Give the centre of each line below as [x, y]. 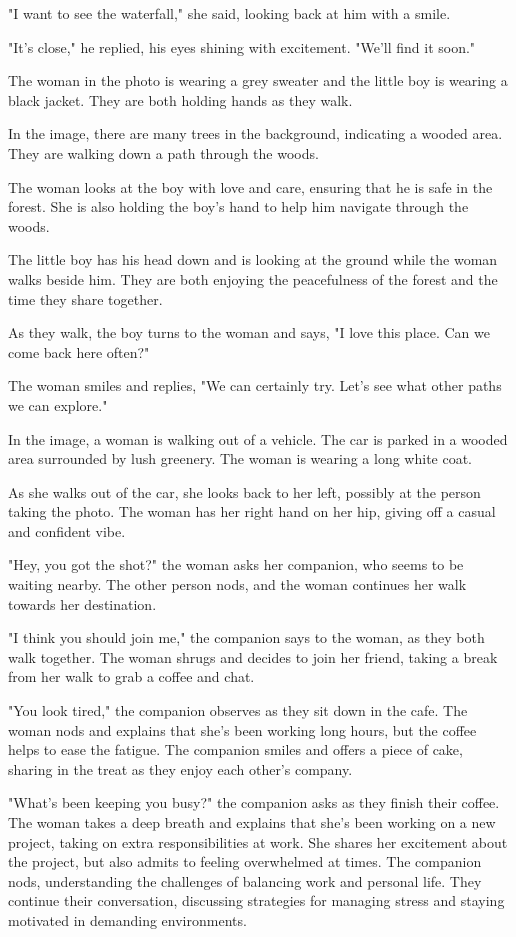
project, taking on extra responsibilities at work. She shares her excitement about [258, 841]
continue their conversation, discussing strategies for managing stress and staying [256, 900]
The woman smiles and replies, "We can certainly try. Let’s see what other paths [255, 385]
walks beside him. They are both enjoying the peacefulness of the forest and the [253, 278]
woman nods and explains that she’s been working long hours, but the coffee [242, 729]
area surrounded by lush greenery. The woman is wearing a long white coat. [240, 458]
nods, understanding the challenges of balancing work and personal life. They [245, 880]
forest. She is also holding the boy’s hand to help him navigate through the [238, 206]
